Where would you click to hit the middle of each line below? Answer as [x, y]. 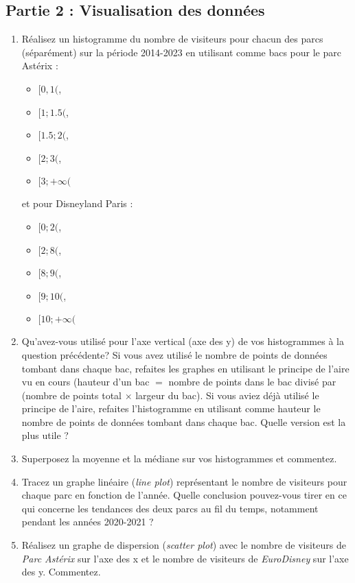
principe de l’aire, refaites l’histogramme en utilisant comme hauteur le [171, 408]
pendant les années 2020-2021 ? [88, 522]
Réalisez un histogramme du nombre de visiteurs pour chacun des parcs [172, 39]
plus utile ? [45, 435]
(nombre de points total [71, 395]
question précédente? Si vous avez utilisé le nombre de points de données [174, 354]
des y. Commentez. [61, 572]
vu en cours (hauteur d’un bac [85, 382]
